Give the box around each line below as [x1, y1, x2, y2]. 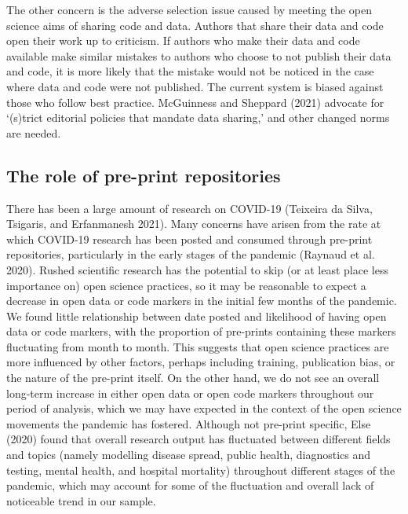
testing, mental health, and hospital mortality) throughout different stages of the [6, 461, 395, 478]
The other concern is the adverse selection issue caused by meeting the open [6, 2, 373, 17]
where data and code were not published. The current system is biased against [6, 78, 384, 94]
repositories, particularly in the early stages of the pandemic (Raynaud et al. [6, 246, 375, 263]
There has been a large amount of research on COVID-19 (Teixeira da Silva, [6, 200, 373, 216]
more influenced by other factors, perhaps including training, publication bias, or [6, 354, 395, 370]
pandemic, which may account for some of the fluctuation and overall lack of [6, 477, 374, 494]
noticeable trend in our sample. [6, 492, 156, 508]
